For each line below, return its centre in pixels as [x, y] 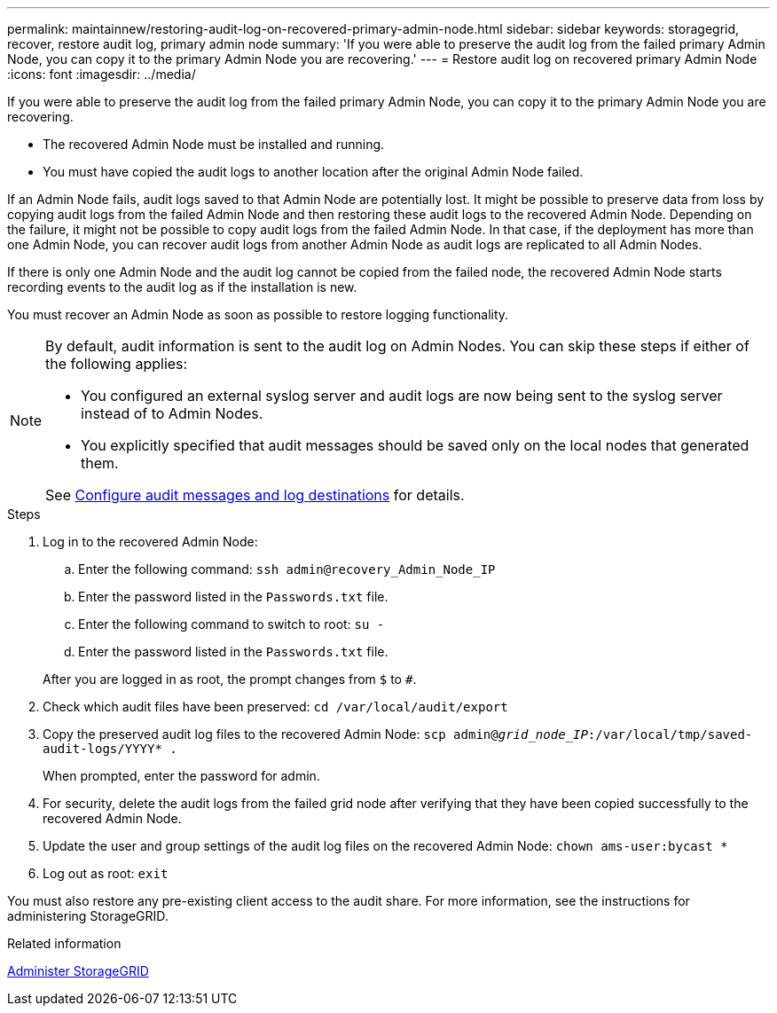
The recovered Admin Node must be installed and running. [214, 144]
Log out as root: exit [106, 873]
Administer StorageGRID [78, 971]
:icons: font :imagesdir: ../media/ [102, 74]
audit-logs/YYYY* [102, 749]
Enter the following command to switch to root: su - [232, 624]
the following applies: [117, 364]
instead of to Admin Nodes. [172, 413]
